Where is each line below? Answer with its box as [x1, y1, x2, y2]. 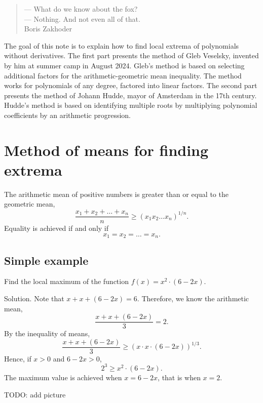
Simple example [4, 252, 89, 268]
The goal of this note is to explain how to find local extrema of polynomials [4, 40, 239, 51]
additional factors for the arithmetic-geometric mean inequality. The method [4, 70, 242, 80]
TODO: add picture [4, 389, 66, 399]
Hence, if [4, 353, 31, 364]
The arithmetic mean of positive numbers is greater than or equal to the [4, 188, 229, 199]
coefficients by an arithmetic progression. [4, 109, 131, 120]
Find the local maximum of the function [4, 276, 129, 287]
